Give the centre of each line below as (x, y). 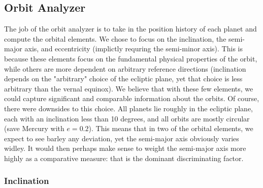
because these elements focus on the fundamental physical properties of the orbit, (131, 58)
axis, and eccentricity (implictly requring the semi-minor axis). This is (134, 49)
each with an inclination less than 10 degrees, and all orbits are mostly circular (127, 118)
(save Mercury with (34, 128)
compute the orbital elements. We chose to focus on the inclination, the (115, 38)
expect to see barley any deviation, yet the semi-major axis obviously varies (122, 138)
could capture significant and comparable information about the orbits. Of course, (132, 98)
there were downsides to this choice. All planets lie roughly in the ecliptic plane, (129, 108)
